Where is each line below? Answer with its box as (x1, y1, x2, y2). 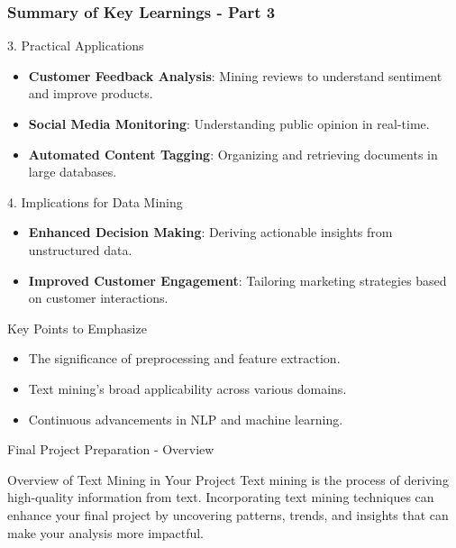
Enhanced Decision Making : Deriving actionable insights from (28, 223, 393, 242)
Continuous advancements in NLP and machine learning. (28, 409, 343, 428)
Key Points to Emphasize (7, 318, 147, 337)
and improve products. (28, 84, 153, 103)
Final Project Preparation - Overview (7, 440, 214, 459)
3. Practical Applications (7, 36, 144, 55)
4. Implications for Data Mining (7, 192, 183, 211)
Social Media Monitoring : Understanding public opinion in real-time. (28, 114, 430, 132)
